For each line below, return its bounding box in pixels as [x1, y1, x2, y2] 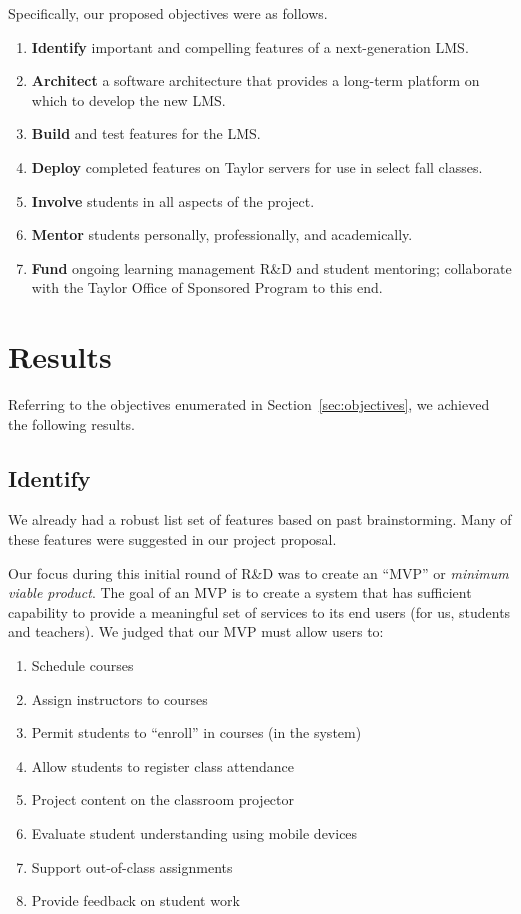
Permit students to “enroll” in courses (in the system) [31, 722, 362, 743]
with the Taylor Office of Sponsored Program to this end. [31, 277, 383, 298]
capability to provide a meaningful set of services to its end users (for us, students [8, 601, 511, 622]
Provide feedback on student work [31, 890, 240, 911]
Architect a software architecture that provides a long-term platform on [31, 70, 480, 91]
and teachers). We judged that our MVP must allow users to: [8, 621, 384, 642]
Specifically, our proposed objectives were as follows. [8, 3, 328, 23]
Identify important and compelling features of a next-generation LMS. [31, 36, 469, 57]
